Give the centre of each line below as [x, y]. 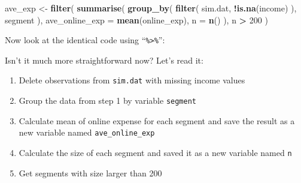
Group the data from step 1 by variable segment [107, 100]
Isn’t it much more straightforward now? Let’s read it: [104, 60]
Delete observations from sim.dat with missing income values [132, 80]
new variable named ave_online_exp [87, 132]
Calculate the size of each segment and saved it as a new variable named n [155, 152]
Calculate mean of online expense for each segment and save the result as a [157, 120]
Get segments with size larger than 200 [90, 172]
